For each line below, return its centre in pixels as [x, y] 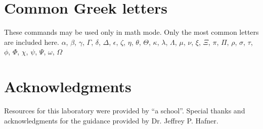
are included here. [32, 42]
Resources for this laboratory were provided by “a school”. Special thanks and [125, 111]
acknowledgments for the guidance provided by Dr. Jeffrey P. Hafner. [111, 120]
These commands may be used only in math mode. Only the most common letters [131, 32]
